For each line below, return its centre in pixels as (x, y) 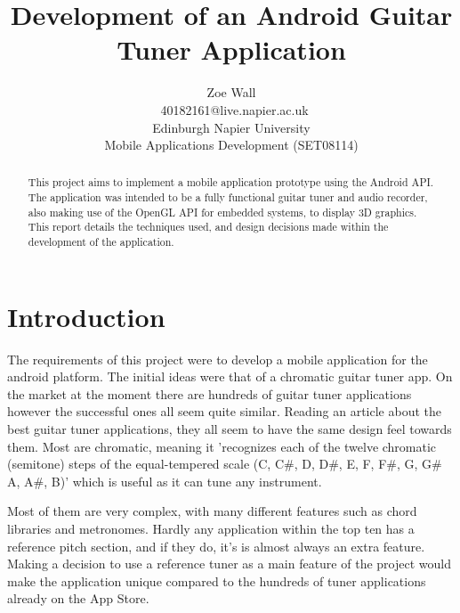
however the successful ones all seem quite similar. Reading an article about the (224, 411)
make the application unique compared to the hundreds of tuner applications (217, 580)
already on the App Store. (78, 598)
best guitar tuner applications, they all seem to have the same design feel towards (230, 429)
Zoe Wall (231, 92)
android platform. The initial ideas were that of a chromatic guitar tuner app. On (230, 376)
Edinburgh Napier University (231, 127)
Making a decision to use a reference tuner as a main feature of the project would (229, 564)
